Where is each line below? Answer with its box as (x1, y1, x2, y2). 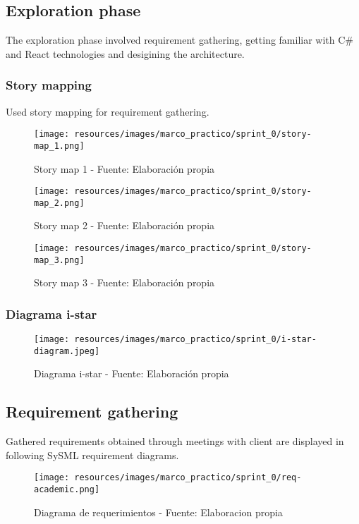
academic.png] (34, 485, 100, 495)
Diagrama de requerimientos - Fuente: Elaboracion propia (34, 504, 283, 519)
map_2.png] (34, 197, 85, 208)
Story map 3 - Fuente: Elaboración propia (34, 275, 215, 290)
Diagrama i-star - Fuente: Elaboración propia (34, 366, 229, 381)
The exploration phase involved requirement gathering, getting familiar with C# (6, 32, 354, 47)
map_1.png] (34, 140, 85, 151)
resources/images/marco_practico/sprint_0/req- (74, 473, 302, 483)
